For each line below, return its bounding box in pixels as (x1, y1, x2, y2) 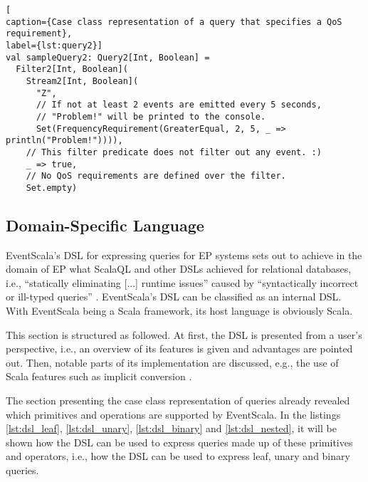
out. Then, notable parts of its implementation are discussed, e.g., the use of (6, 355, 339, 370)
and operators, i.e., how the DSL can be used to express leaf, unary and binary (6, 449, 350, 463)
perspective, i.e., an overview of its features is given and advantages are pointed (6, 341, 353, 356)
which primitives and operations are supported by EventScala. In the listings (6, 407, 341, 421)
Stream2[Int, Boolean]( (26, 75, 139, 86)
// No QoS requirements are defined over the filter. (26, 171, 286, 182)
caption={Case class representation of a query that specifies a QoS (6, 16, 342, 27)
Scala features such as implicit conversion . (6, 369, 192, 384)
